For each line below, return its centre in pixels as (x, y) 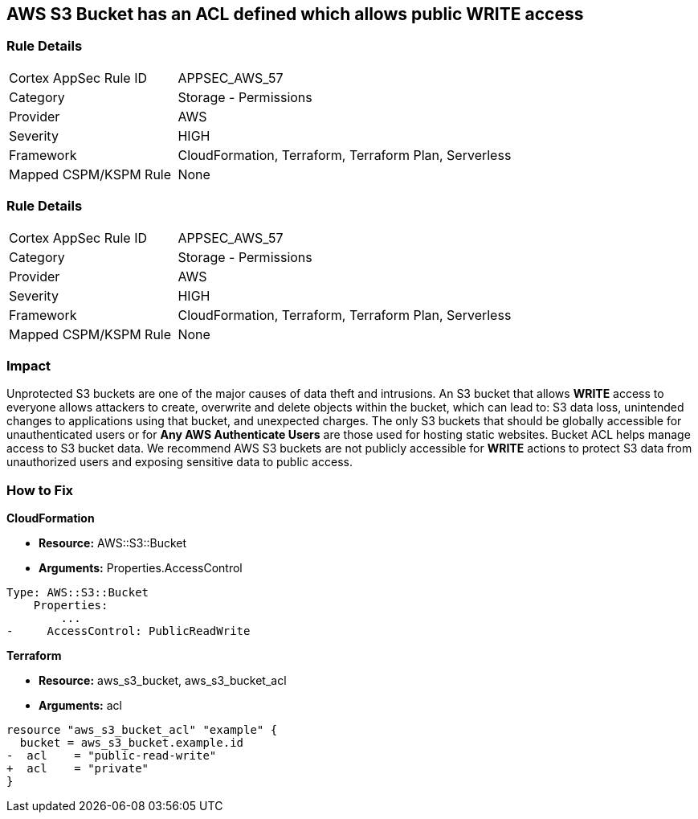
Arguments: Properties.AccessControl (141, 568)
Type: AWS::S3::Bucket (78, 593)
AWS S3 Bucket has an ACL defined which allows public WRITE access (295, 14)
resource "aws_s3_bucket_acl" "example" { (142, 730)
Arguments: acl (80, 706)
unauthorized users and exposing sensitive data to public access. (180, 462)
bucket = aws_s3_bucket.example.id (132, 743)
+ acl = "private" (78, 769)
